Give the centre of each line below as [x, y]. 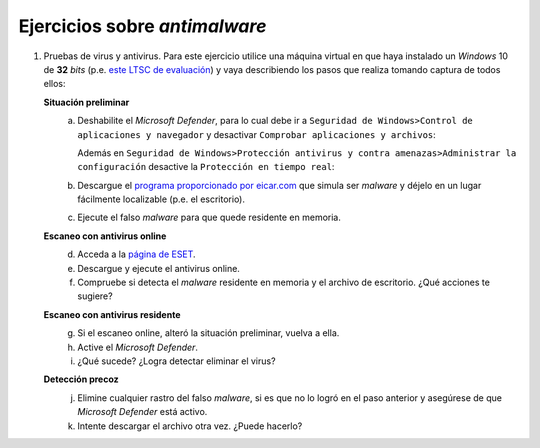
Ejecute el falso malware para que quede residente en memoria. [209, 217]
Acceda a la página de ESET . [136, 254]
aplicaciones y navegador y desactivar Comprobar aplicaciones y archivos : [257, 134]
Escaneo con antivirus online [105, 236]
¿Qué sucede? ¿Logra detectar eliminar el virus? [176, 361]
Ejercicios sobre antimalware [142, 26]
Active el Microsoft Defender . [138, 347]
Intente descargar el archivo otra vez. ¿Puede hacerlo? [190, 426]
